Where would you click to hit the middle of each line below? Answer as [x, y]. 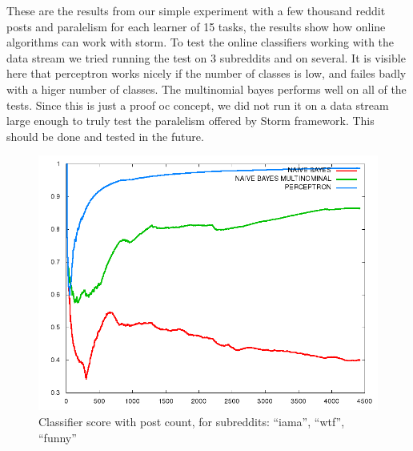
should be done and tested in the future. [105, 136]
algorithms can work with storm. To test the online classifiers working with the [200, 42]
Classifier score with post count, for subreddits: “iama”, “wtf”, [192, 421]
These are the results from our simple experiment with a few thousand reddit [196, 10]
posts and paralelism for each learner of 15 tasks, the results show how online [196, 26]
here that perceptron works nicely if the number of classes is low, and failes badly [206, 73]
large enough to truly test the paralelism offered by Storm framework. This [190, 121]
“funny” [58, 437]
